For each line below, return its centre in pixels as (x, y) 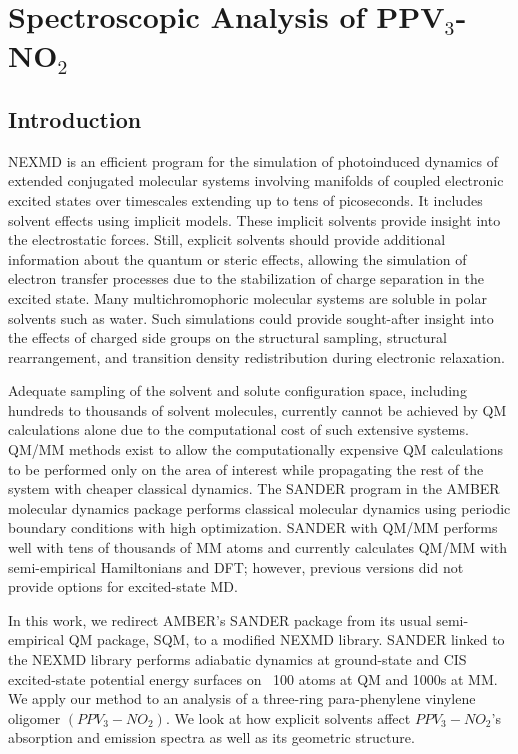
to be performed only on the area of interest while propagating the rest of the (246, 468)
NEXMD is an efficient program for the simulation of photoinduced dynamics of (253, 160)
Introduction (75, 118)
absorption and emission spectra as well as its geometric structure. (211, 737)
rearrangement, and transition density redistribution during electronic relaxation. (256, 356)
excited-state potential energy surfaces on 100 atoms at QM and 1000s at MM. (253, 678)
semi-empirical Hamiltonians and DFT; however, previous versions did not (236, 566)
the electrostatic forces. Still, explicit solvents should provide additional (227, 239)
